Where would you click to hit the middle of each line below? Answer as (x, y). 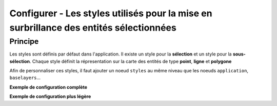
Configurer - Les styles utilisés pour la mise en (111, 13)
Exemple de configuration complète (48, 87)
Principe (24, 41)
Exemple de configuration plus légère (50, 96)
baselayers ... (25, 78)
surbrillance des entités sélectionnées (93, 28)
